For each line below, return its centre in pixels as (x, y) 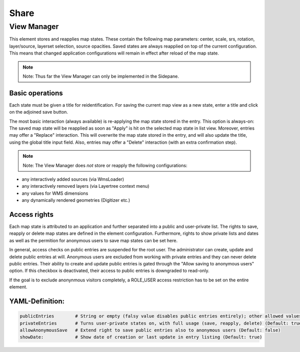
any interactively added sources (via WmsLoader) (73, 179)
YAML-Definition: (37, 301)
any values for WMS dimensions (55, 193)
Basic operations (36, 93)
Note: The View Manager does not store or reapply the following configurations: (105, 165)
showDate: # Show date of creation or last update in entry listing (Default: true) (141, 337)
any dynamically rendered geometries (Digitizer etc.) (76, 200)
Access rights (31, 215)
